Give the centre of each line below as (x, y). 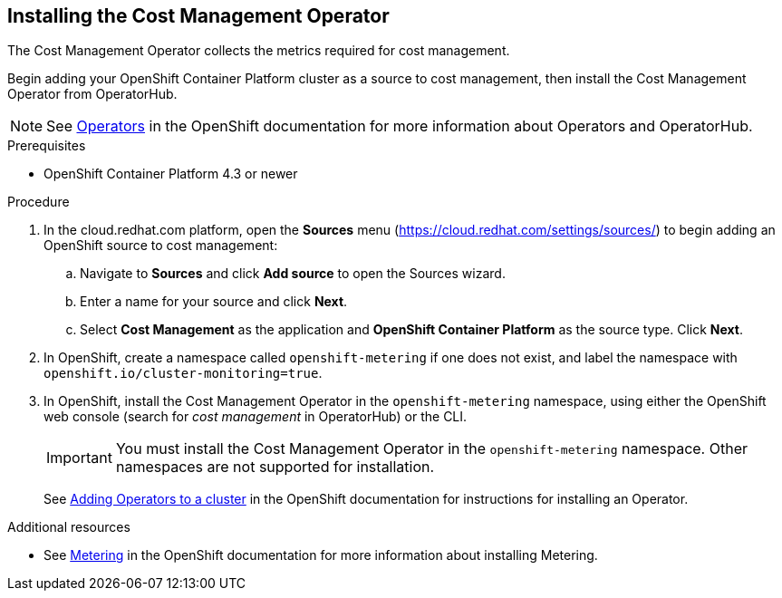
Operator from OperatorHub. (92, 94)
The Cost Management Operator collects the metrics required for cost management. (259, 51)
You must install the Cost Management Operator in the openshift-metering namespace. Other (431, 449)
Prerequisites (47, 146)
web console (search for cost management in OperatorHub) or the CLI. (256, 417)
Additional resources (69, 527)
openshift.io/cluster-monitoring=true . (183, 373)
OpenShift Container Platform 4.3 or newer (171, 174)
